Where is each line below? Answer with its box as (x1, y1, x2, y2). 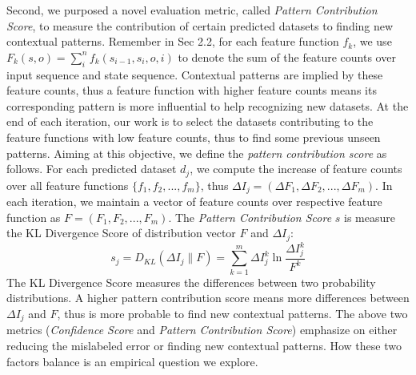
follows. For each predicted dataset (6, 160, 177, 177)
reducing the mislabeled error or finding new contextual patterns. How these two (6, 337, 402, 353)
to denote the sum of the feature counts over (178, 48, 396, 65)
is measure (344, 208, 395, 225)
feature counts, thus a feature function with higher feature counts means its (6, 82, 377, 99)
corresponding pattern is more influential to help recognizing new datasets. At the (6, 97, 409, 114)
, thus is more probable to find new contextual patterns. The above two (57, 304, 408, 321)
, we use (353, 33, 392, 50)
